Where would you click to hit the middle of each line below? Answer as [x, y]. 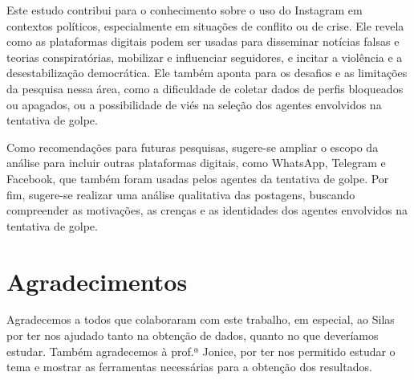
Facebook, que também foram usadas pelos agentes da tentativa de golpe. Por [198, 178]
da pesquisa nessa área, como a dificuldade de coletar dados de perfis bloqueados [205, 88]
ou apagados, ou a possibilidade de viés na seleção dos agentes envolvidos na [194, 104]
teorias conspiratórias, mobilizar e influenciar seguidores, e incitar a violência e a [205, 57]
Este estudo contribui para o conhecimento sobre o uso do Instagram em [185, 10]
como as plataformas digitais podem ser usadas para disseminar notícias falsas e [203, 41]
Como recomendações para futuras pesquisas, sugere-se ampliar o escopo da [193, 147]
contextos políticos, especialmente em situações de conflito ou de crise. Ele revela [205, 25]
